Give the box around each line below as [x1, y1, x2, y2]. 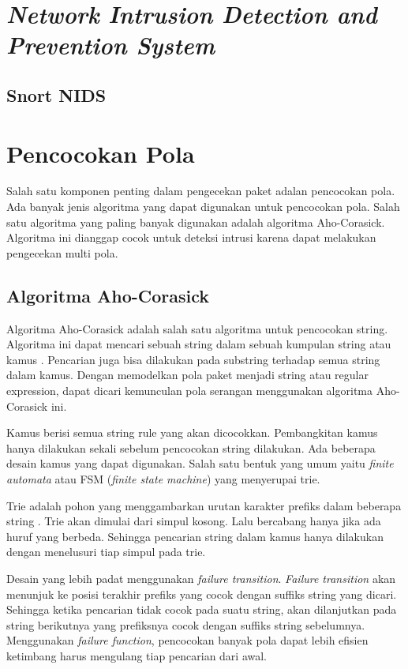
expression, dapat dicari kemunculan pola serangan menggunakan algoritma [6, 382, 372, 399]
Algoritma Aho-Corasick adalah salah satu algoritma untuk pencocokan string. [6, 320, 388, 336]
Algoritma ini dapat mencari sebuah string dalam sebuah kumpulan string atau [6, 336, 391, 352]
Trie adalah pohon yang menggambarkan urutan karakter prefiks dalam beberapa [6, 497, 402, 513]
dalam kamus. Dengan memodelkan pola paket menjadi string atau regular [6, 366, 369, 383]
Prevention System [6, 28, 215, 62]
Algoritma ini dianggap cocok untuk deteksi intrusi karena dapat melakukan [6, 229, 376, 246]
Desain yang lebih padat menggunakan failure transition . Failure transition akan [6, 569, 396, 586]
